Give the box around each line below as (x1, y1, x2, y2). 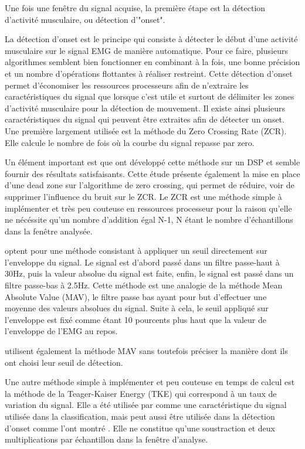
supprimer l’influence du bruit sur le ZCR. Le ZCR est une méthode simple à (5, 190, 282, 202)
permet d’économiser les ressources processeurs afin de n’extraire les (5, 79, 249, 91)
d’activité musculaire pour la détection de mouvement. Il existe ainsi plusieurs (5, 101, 286, 114)
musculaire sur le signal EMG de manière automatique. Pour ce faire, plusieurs (5, 44, 288, 56)
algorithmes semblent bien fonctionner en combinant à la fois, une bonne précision (5, 56, 300, 68)
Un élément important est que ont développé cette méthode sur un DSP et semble (5, 156, 300, 168)
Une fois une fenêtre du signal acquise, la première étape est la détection (5, 2, 266, 13)
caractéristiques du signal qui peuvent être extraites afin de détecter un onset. (5, 113, 284, 125)
